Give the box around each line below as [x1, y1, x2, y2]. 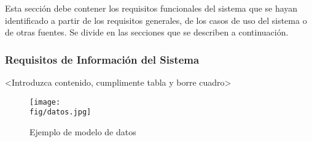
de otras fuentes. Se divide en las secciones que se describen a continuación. [5, 26, 289, 39]
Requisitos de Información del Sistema [5, 51, 200, 67]
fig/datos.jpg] [29, 108, 92, 117]
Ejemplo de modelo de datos [29, 125, 136, 138]
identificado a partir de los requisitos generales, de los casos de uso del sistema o [5, 13, 307, 26]
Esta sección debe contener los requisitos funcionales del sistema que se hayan [5, 2, 298, 14]
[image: [29, 97, 61, 106]
